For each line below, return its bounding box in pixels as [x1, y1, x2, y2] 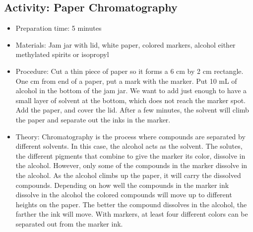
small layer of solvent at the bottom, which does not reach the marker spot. [15, 95, 246, 105]
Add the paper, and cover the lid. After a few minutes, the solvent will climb [15, 105, 249, 115]
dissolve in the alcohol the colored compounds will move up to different [15, 189, 232, 200]
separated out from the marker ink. [15, 218, 123, 229]
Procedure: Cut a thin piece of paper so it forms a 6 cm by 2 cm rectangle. [15, 65, 244, 76]
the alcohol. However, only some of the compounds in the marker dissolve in [15, 160, 248, 171]
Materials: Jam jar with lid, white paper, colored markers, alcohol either [15, 39, 236, 50]
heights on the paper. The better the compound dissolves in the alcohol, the [15, 199, 247, 209]
